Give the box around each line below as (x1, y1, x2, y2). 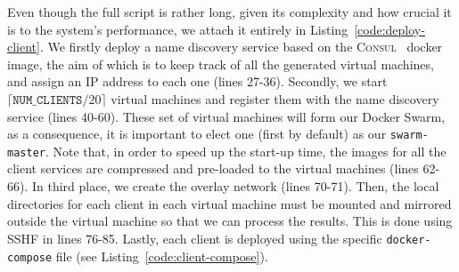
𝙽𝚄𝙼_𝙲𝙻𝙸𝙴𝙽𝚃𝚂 (12, 93, 83, 107)
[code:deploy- (354, 20, 425, 38)
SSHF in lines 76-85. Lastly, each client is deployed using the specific (7, 228, 382, 247)
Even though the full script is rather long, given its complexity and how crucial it (7, 3, 452, 20)
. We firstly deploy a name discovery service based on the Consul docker (39, 37, 443, 56)
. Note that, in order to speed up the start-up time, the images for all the (45, 141, 447, 160)
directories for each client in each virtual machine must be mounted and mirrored (7, 194, 452, 212)
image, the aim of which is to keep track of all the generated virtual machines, (7, 54, 434, 73)
